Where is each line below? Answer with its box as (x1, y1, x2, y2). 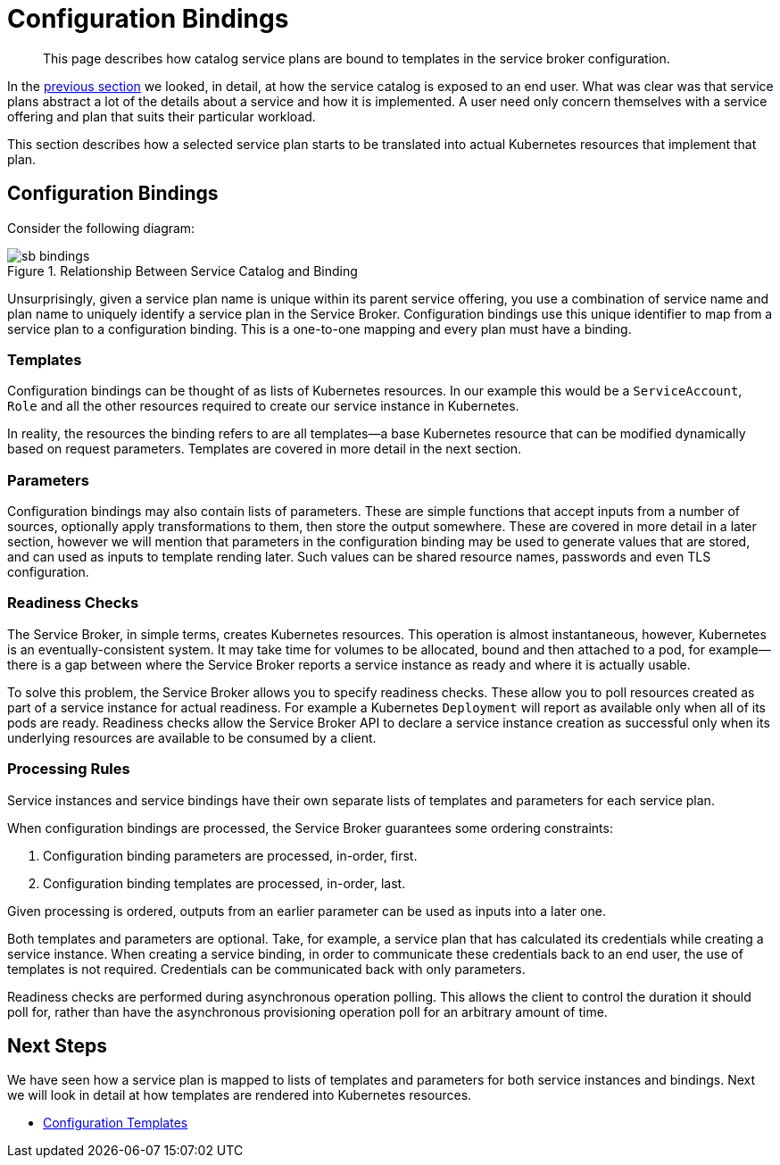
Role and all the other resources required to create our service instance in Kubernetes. (7, 398, 519, 414)
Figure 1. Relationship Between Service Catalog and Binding (7, 262, 358, 279)
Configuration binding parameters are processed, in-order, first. (43, 847, 418, 863)
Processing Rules (7, 760, 130, 778)
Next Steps (7, 1035, 107, 1058)
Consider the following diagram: (7, 220, 195, 236)
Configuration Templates (43, 1115, 188, 1131)
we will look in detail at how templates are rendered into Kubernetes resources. (7, 1087, 472, 1103)
